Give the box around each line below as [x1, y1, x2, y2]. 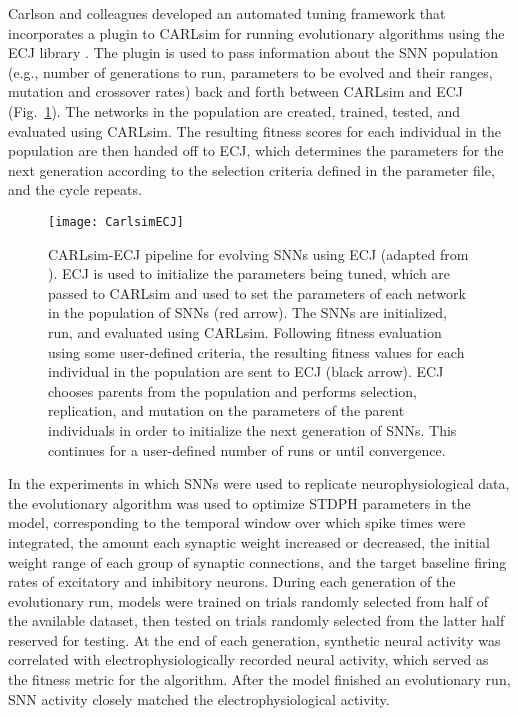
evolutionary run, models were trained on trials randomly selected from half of [8, 590, 489, 611]
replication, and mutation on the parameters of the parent [48, 400, 405, 421]
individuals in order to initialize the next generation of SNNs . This [48, 419, 457, 440]
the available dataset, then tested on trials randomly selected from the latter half [8, 610, 505, 631]
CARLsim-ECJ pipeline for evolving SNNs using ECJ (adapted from [48, 243, 469, 264]
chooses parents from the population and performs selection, [48, 380, 417, 401]
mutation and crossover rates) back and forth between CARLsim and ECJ [8, 81, 464, 102]
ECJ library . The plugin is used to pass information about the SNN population [8, 42, 499, 63]
